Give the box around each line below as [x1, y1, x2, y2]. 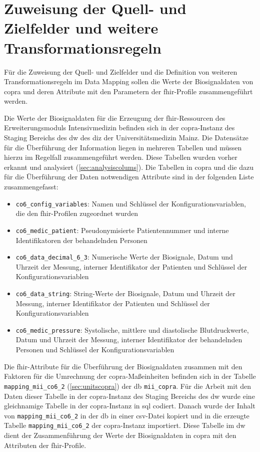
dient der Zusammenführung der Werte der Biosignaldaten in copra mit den [4, 430, 236, 440]
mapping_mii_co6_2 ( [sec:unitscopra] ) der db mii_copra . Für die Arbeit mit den [4, 380, 251, 391]
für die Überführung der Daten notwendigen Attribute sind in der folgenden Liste [4, 171, 254, 182]
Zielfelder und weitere [4, 18, 158, 38]
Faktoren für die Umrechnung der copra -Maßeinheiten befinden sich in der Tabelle [4, 371, 256, 381]
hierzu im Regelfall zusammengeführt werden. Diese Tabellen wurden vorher [4, 152, 237, 162]
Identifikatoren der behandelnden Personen [15, 235, 147, 245]
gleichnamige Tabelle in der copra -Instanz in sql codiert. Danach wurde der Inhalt [4, 400, 255, 411]
